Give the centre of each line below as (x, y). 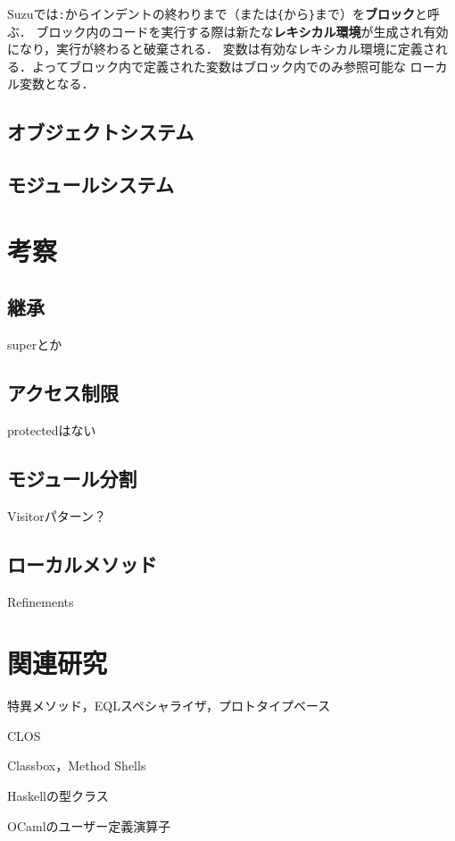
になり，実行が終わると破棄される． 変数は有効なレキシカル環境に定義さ (221, 49)
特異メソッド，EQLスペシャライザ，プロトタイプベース (169, 706)
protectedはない (52, 429)
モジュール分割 (72, 478)
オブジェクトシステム (101, 132)
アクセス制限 (63, 393)
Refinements (41, 601)
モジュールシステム (91, 185)
